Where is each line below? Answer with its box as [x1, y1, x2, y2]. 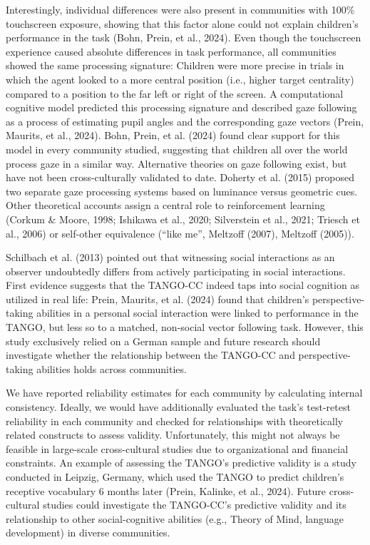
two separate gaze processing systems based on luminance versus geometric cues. [6, 183, 358, 198]
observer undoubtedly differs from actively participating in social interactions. [6, 263, 346, 278]
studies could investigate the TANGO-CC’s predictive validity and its [43, 497, 346, 512]
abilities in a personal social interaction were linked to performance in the [36, 305, 359, 320]
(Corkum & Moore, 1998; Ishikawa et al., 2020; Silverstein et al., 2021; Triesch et [6, 211, 360, 226]
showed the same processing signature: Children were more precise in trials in [6, 58, 344, 73]
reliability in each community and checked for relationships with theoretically [6, 413, 344, 428]
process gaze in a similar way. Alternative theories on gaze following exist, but [6, 156, 347, 170]
